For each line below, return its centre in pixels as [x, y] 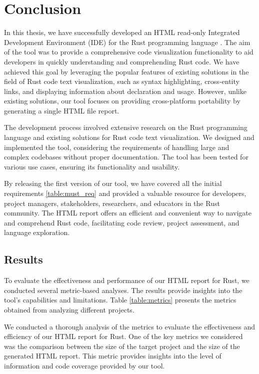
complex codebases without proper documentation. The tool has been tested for [126, 157]
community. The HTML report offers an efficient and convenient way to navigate [128, 213]
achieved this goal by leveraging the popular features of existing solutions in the [126, 71]
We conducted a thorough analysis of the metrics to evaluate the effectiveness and [130, 326]
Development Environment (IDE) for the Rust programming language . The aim [127, 42]
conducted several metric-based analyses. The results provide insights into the [123, 290]
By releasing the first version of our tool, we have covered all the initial [113, 183]
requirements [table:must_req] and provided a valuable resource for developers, [125, 193]
